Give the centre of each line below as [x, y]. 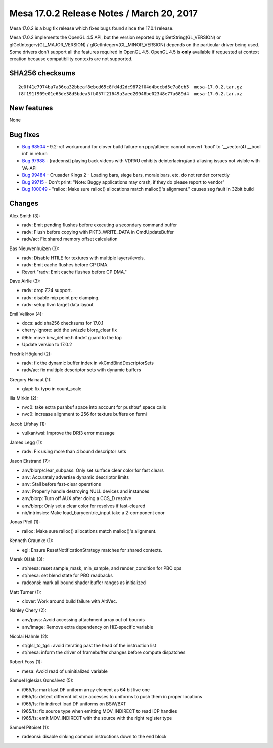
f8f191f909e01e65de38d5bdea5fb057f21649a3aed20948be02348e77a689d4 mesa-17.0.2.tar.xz [130, 93]
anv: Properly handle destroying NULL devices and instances [85, 491]
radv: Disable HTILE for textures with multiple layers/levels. [83, 258]
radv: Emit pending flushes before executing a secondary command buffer [100, 225]
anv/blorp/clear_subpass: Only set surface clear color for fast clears [93, 470]
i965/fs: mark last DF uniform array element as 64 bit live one [86, 690]
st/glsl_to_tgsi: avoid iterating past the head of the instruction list [89, 645]
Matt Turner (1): [25, 592]
